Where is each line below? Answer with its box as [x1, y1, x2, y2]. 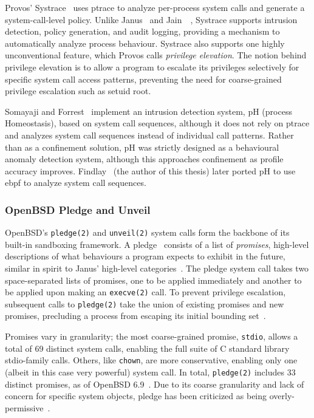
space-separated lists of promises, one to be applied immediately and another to [5, 273, 302, 286]
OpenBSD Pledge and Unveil [5, 202, 151, 217]
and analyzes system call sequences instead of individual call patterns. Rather [5, 128, 294, 141]
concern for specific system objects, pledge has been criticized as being [5, 389, 267, 402]
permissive [5, 401, 44, 414]
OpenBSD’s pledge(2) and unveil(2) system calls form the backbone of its [5, 226, 290, 239]
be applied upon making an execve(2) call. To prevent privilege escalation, [5, 286, 286, 298]
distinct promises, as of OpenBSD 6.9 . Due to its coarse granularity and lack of [5, 377, 304, 390]
